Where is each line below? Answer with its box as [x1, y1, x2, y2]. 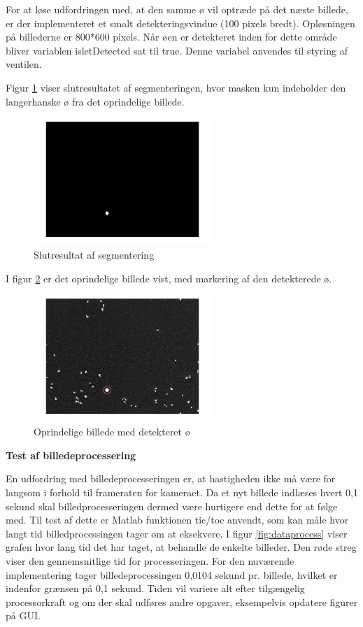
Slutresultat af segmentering [34, 247, 155, 262]
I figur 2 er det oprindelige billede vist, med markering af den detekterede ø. [6, 271, 332, 285]
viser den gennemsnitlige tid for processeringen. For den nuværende [6, 553, 294, 568]
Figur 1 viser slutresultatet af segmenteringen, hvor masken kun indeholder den [6, 80, 346, 94]
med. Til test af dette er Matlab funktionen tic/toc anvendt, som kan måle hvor [6, 512, 349, 527]
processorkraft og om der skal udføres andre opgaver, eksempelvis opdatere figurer [6, 594, 358, 609]
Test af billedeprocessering [6, 447, 136, 462]
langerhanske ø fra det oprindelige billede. [6, 94, 185, 108]
